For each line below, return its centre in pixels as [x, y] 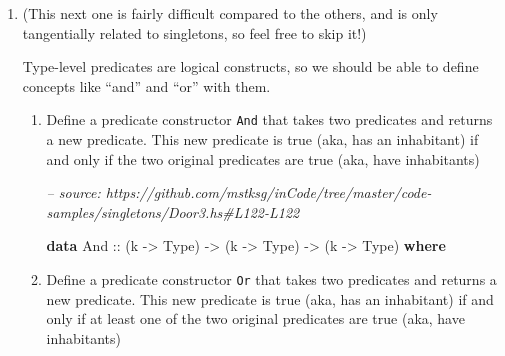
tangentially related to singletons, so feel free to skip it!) [194, 32]
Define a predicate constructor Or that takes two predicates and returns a [271, 279]
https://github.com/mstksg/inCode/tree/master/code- [268, 192]
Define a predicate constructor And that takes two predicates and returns [269, 119]
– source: [73, 192]
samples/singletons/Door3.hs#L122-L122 [173, 211]
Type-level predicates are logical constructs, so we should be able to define [250, 66]
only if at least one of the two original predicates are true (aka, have [255, 318]
